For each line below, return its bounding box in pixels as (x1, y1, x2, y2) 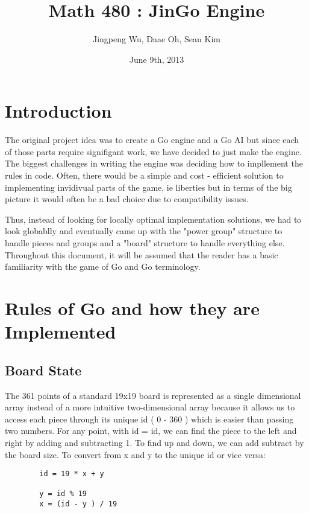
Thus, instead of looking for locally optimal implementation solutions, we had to (5, 212, 302, 225)
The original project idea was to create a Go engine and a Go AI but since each (5, 133, 299, 146)
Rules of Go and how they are (5, 295, 260, 320)
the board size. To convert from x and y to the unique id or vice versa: (5, 448, 266, 460)
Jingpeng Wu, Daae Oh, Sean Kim (93, 33, 220, 45)
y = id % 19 (39, 489, 87, 499)
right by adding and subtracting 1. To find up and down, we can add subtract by (5, 436, 304, 448)
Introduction (5, 98, 112, 123)
